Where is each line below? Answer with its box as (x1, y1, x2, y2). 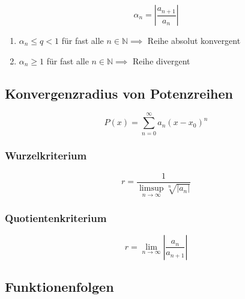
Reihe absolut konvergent (147, 34, 241, 46)
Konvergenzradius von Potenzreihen (5, 84, 234, 102)
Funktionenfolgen (5, 277, 114, 296)
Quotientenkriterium (5, 210, 107, 225)
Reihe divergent (132, 54, 190, 67)
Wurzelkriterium (5, 148, 87, 163)
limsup (139, 184, 164, 193)
